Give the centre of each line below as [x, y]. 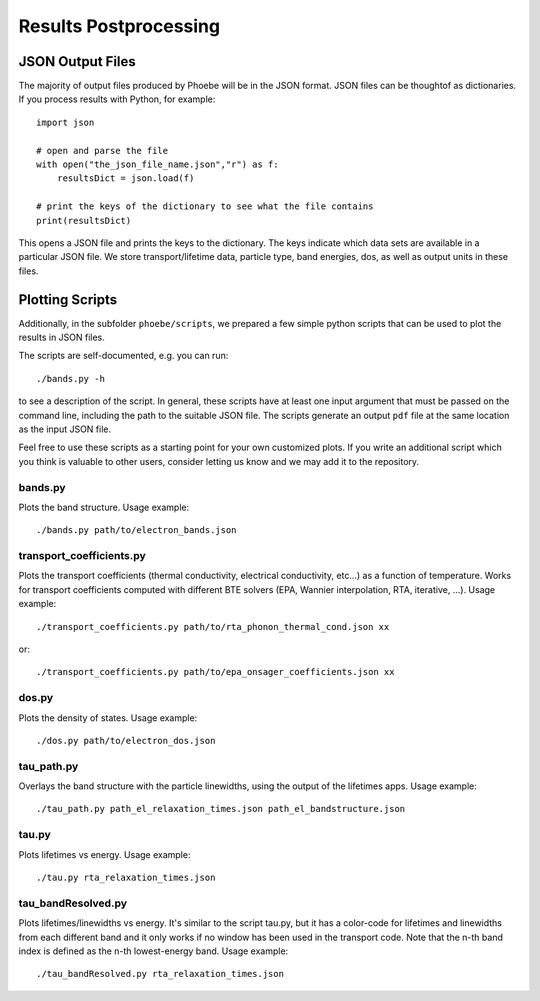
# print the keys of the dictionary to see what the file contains [205, 206]
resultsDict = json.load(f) [125, 178]
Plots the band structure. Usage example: [104, 507]
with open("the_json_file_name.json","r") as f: [157, 164]
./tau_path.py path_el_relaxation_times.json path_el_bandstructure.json [221, 809]
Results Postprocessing [119, 26]
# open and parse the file [102, 150]
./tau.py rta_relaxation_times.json [126, 877]
